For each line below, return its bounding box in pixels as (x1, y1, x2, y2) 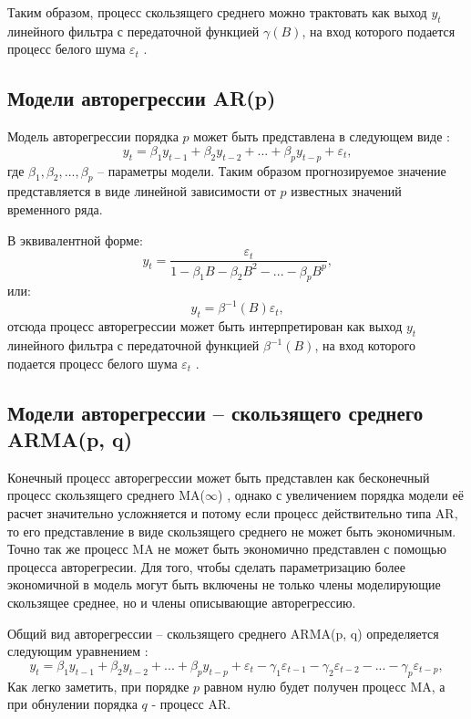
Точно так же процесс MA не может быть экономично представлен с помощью (7, 539, 446, 558)
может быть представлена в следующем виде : (193, 127, 450, 146)
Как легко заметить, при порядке (7, 676, 189, 695)
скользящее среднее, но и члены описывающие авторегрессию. (7, 592, 356, 611)
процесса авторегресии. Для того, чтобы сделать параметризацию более (7, 557, 405, 576)
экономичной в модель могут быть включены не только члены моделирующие (7, 575, 441, 594)
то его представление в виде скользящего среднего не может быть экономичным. (7, 521, 456, 540)
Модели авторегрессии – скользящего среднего (7, 398, 424, 426)
